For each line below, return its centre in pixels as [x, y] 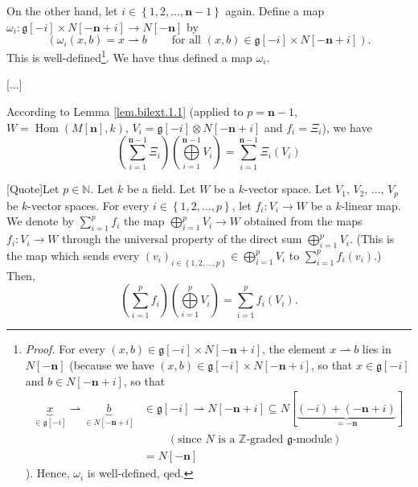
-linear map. [371, 205]
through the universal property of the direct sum [182, 239]
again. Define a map [275, 10]
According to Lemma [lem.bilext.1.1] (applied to [125, 111]
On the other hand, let [62, 10]
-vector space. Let [288, 189]
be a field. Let [162, 189]
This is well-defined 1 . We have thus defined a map [129, 56]
